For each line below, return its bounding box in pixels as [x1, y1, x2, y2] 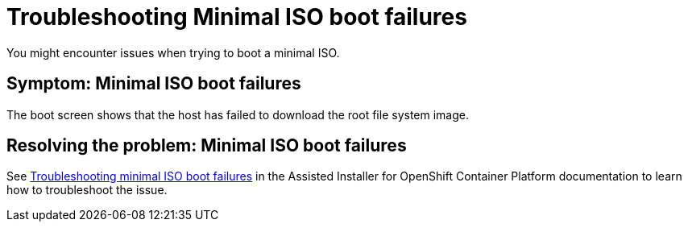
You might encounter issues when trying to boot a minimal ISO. [6, 45, 340, 60]
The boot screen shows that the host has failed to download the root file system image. [6, 107, 469, 122]
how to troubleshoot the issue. [6, 183, 168, 197]
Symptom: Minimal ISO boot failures [6, 73, 301, 94]
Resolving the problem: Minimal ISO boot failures [6, 135, 407, 156]
